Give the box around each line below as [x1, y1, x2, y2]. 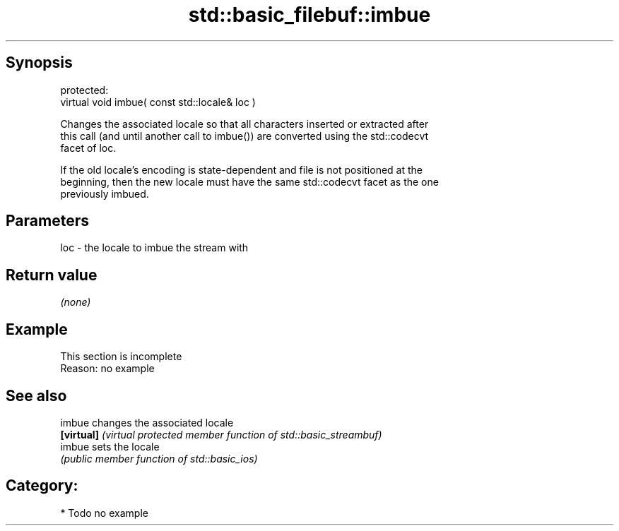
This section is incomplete [60, 350, 182, 363]
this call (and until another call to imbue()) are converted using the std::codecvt [60, 129, 429, 142]
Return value [6, 265, 98, 284]
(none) [60, 296, 91, 309]
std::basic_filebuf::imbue [188, 3, 431, 27]
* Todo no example [60, 506, 148, 519]
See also [6, 386, 67, 405]
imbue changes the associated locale [60, 416, 234, 429]
